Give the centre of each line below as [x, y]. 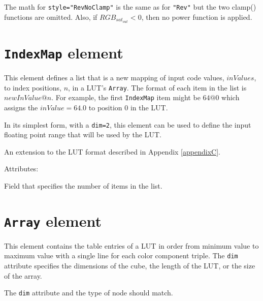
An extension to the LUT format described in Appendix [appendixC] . [112, 151]
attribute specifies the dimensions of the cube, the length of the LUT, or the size [130, 266]
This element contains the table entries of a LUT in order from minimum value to [131, 245]
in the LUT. [149, 107]
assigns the [21, 107]
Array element [53, 220]
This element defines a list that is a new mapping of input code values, [114, 77]
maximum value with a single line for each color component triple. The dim [121, 255]
